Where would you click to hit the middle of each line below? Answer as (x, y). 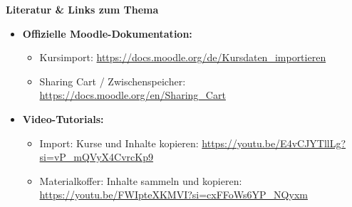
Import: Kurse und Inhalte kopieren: (119, 143)
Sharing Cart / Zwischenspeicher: (113, 81)
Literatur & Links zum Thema (82, 9)
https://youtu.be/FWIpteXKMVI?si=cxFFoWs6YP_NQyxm (174, 195)
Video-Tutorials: (63, 118)
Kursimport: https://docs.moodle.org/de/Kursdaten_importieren (183, 57)
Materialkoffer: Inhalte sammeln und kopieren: (141, 180)
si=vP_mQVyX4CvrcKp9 (96, 157)
